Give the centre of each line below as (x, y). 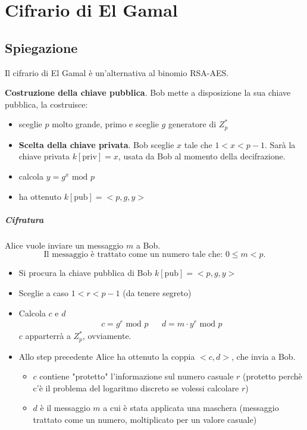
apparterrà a (48, 336)
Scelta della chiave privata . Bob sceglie (96, 144)
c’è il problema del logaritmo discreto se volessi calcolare (136, 387)
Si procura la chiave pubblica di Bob (85, 273)
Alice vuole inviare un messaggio (64, 245)
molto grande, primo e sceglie (105, 124)
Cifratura (24, 219)
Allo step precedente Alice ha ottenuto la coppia (107, 356)
